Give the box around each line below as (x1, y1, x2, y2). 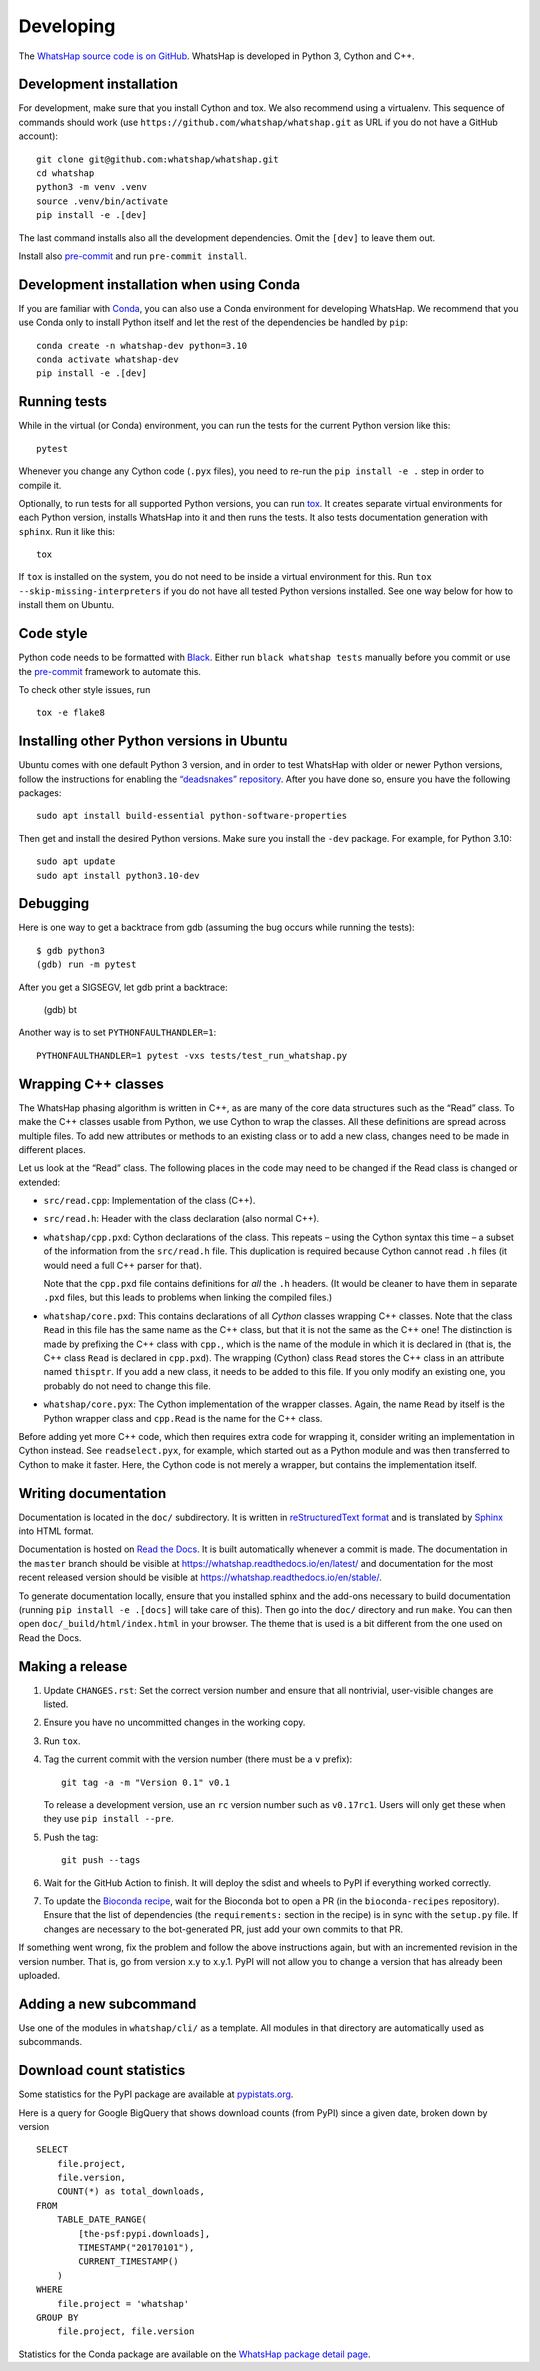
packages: (18, 787, 62, 799)
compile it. (18, 479, 62, 491)
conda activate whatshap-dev (36, 354, 179, 365)
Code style (18, 625, 88, 642)
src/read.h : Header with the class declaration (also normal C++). (43, 1213, 320, 1225)
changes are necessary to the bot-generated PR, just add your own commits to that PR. (43, 1923, 404, 1935)
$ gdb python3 (36, 945, 105, 956)
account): (18, 130, 59, 142)
